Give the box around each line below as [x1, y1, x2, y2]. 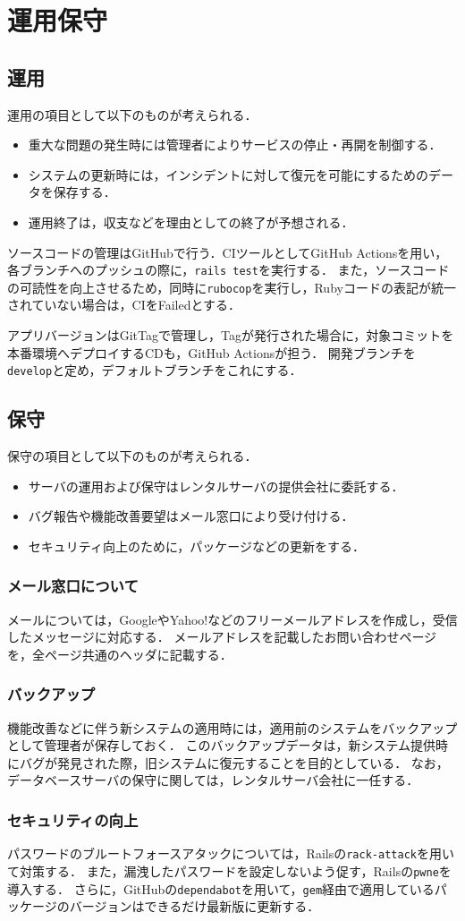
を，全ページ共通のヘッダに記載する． [7, 644, 232, 663]
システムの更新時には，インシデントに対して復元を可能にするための [28, 165, 429, 183]
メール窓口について [7, 575, 139, 597]
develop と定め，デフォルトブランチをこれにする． [7, 361, 302, 379]
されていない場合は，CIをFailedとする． [7, 295, 241, 314]
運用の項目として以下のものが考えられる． [7, 105, 258, 124]
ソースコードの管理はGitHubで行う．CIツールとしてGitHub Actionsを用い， [7, 243, 448, 261]
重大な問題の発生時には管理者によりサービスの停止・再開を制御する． [28, 135, 442, 154]
